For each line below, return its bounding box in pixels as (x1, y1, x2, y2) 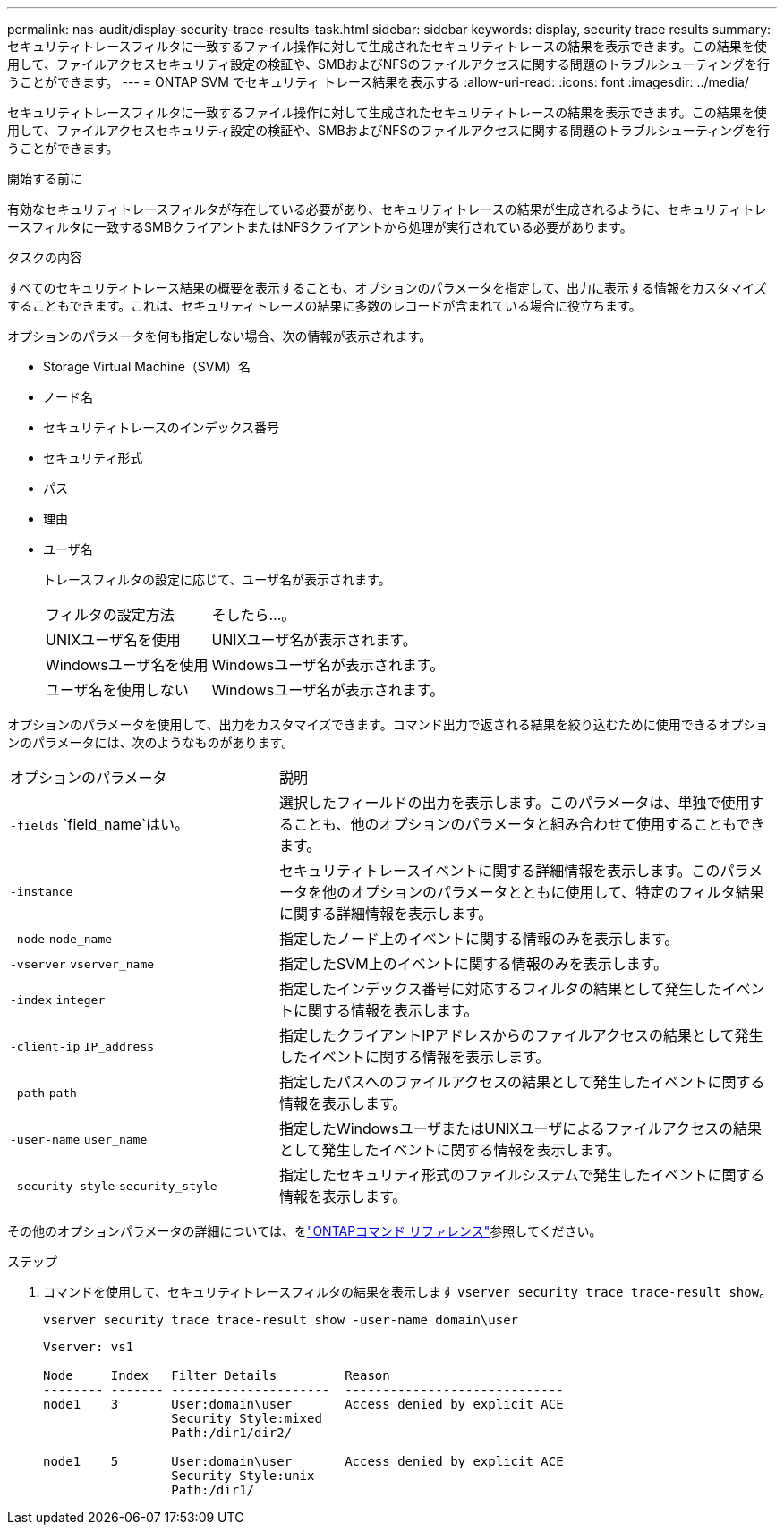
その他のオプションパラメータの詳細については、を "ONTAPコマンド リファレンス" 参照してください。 (7, 1223, 602, 1238)
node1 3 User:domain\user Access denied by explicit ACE (43, 1397, 564, 1411)
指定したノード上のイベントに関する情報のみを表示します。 (278, 930, 679, 948)
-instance (10, 884, 73, 898)
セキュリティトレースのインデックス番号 (43, 420, 280, 435)
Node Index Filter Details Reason (43, 1368, 390, 1383)
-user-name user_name (10, 1133, 148, 1146)
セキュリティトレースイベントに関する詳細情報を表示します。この (278, 862, 720, 880)
